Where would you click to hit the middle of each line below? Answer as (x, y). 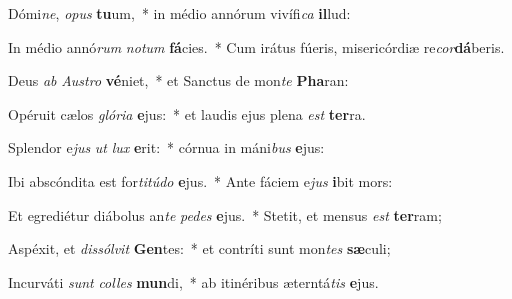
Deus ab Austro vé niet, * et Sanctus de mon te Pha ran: (178, 80)
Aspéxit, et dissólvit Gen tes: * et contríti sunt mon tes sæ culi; (199, 248)
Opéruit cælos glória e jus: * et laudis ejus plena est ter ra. (187, 113)
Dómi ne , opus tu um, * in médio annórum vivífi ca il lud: (179, 13)
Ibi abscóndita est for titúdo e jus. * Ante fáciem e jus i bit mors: (200, 180)
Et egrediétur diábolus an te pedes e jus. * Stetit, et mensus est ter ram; (225, 214)
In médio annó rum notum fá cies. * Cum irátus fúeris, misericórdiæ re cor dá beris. (256, 46)
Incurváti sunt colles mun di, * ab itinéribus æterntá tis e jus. (193, 281)
